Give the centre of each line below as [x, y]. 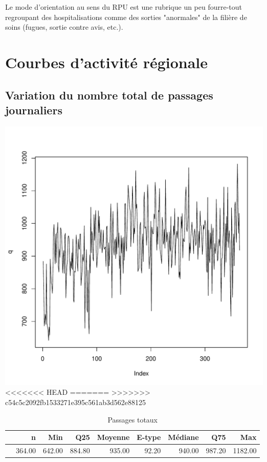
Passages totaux [133, 419]
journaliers [34, 109]
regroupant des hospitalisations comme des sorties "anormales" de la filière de [126, 17]
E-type [149, 437]
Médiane [183, 437]
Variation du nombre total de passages [109, 95]
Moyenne [113, 437]
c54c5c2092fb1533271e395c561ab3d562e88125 [75, 402]
